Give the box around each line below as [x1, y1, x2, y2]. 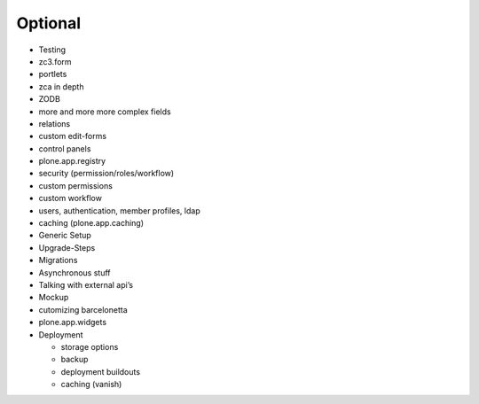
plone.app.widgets [38, 317, 106, 328]
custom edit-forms [38, 131, 106, 142]
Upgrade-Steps [38, 242, 96, 252]
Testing [38, 44, 67, 55]
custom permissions [38, 180, 113, 190]
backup [60, 354, 89, 365]
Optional [16, 13, 82, 33]
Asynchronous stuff [38, 267, 111, 278]
